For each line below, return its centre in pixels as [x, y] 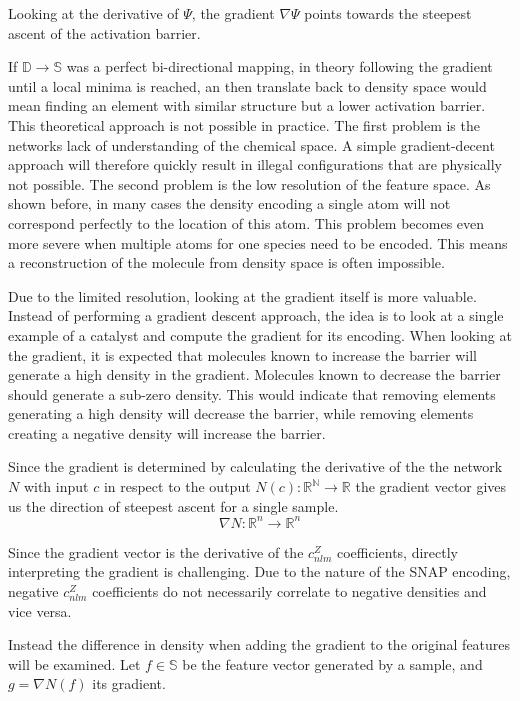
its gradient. [129, 683]
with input [56, 486]
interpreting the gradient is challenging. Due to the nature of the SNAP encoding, [259, 571]
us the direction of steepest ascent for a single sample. [173, 505]
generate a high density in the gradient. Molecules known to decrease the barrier [254, 374]
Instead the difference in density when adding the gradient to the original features [259, 644]
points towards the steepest [388, 13]
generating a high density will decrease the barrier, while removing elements [241, 413]
